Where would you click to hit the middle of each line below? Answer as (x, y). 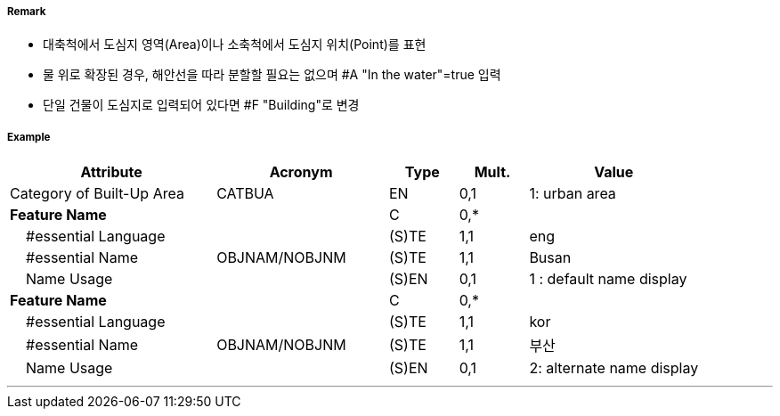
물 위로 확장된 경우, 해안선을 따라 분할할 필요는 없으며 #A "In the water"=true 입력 (272, 75)
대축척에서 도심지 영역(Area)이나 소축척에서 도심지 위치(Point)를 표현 (235, 45)
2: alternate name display (614, 368)
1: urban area (573, 194)
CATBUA (245, 194)
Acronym (301, 172)
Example (29, 137)
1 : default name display (608, 279)
